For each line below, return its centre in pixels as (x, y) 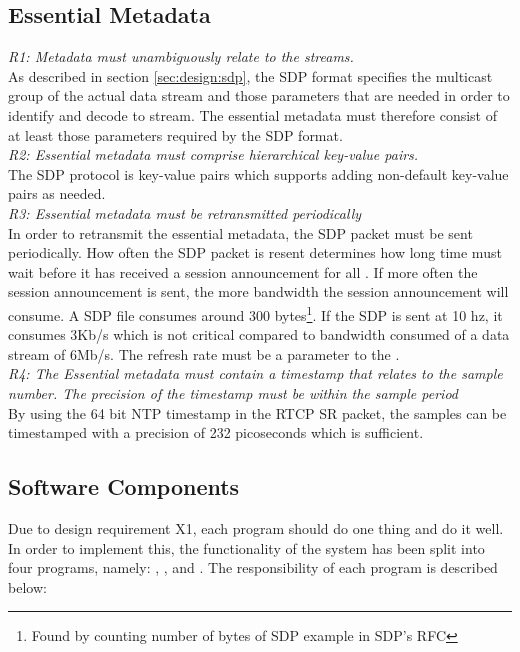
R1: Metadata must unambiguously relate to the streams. (181, 56)
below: (27, 586)
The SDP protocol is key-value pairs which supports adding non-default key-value (258, 173)
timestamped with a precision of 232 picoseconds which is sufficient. (216, 432)
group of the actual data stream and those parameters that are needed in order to (259, 95)
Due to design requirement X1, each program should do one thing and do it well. (256, 527)
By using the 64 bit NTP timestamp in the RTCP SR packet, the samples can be (257, 412)
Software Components (124, 486)
